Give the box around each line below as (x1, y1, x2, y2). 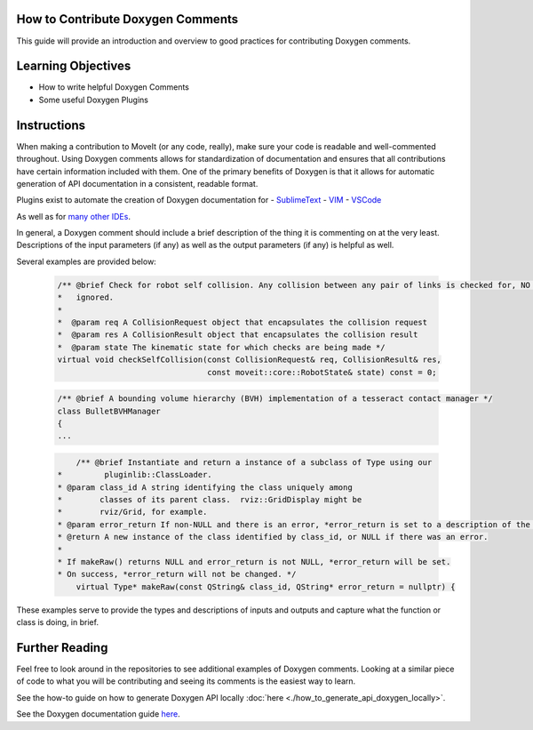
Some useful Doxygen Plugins (38, 94, 148, 105)
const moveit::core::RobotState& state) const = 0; (207, 367, 437, 377)
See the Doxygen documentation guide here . (16, 709, 181, 719)
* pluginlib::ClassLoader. (57, 469, 212, 480)
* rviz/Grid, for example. (57, 507, 208, 517)
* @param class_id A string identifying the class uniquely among (57, 482, 353, 493)
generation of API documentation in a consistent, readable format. (16, 178, 259, 189)
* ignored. (57, 293, 115, 302)
